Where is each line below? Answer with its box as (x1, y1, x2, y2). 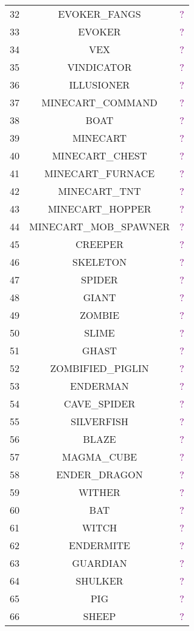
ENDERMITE (69, 538, 130, 552)
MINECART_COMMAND (41, 95, 158, 109)
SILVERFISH (71, 414, 128, 428)
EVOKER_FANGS (58, 7, 141, 21)
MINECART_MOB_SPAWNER (29, 219, 170, 233)
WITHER (78, 485, 120, 499)
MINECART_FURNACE (44, 166, 155, 180)
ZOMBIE (80, 308, 120, 322)
